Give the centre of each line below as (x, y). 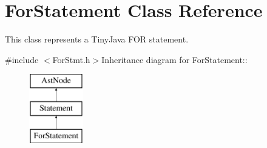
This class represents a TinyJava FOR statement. (97, 39)
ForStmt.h (71, 59)
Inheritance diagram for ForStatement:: (174, 59)
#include (22, 59)
